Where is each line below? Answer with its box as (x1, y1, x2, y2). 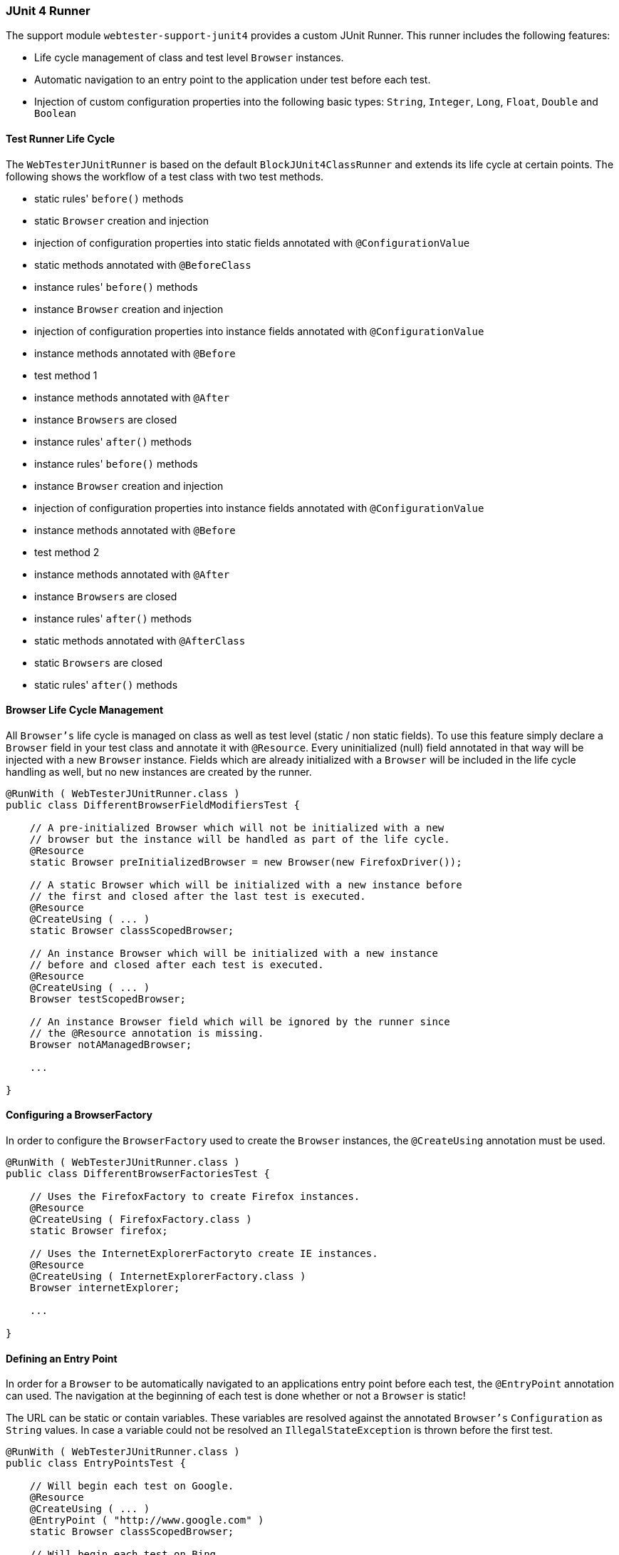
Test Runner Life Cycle (6, 132, 115, 145)
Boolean (34, 108, 77, 120)
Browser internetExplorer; (29, 1282, 180, 1294)
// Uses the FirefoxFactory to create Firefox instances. (29, 1191, 360, 1203)
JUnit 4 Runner (6, 4, 90, 18)
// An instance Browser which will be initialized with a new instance (29, 947, 438, 959)
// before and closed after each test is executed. (29, 958, 324, 970)
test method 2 (34, 545, 100, 558)
